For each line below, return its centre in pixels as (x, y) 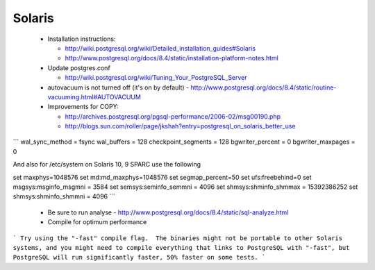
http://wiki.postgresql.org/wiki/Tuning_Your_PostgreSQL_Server (156, 78)
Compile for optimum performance (97, 222)
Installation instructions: (82, 39)
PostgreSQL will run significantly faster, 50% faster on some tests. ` (139, 258)
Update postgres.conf (79, 68)
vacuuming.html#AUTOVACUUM (94, 96)
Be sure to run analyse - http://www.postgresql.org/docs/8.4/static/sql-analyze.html (168, 212)
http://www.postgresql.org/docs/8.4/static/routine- (264, 87)
